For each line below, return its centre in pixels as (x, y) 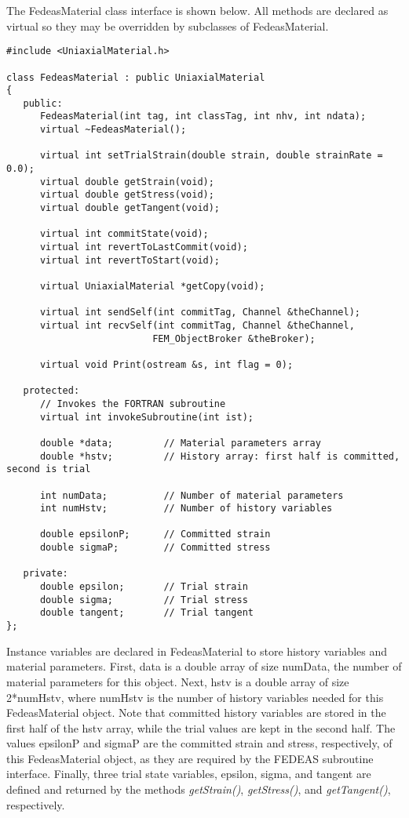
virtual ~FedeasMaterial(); (113, 130)
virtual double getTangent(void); (130, 208)
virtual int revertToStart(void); (130, 260)
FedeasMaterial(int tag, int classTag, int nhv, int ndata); (203, 116)
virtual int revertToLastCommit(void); (144, 247)
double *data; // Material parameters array (180, 443)
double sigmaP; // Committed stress (155, 548)
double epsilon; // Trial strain (144, 587)
